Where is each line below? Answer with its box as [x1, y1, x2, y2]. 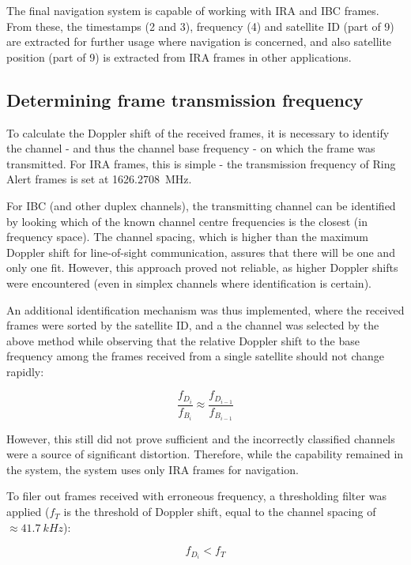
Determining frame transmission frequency [6, 87, 364, 111]
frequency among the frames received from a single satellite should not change [6, 348, 384, 364]
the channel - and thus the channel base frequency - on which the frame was [6, 140, 375, 156]
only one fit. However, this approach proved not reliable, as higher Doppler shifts [6, 259, 398, 276]
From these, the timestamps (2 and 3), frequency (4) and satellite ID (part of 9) [6, 17, 394, 34]
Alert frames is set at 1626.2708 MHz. [6, 171, 192, 187]
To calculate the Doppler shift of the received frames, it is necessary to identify [6, 124, 390, 141]
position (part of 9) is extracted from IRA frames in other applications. [6, 48, 352, 65]
